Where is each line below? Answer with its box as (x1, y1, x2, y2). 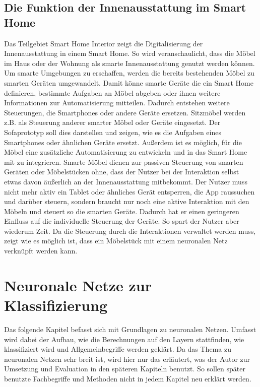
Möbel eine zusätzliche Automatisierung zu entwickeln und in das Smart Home (4, 147, 247, 157)
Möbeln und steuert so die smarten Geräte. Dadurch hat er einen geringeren (4, 206, 239, 216)
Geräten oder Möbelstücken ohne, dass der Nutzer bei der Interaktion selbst (4, 166, 239, 177)
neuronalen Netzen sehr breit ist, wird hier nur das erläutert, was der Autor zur (4, 353, 250, 364)
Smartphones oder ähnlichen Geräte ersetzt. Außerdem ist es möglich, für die (4, 137, 242, 147)
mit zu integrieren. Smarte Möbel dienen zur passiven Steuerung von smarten (4, 156, 243, 167)
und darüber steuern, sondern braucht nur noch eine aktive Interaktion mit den (4, 196, 249, 207)
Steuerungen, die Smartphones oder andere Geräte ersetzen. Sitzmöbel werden (4, 107, 246, 117)
